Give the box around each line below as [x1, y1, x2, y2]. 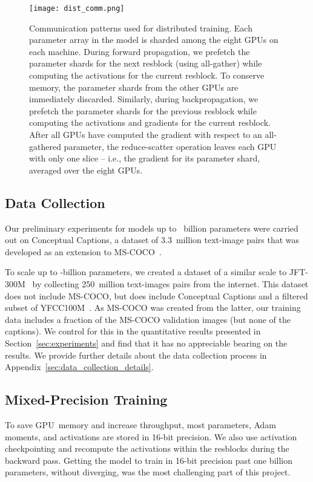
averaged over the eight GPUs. [29, 163, 143, 176]
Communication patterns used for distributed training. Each [29, 21, 252, 34]
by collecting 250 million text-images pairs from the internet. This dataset [32, 277, 309, 290]
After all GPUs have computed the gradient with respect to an [29, 128, 262, 140]
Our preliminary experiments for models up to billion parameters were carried [5, 221, 298, 234]
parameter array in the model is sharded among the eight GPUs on [29, 33, 278, 46]
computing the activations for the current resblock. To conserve [29, 69, 265, 82]
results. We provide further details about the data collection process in [5, 348, 267, 361]
